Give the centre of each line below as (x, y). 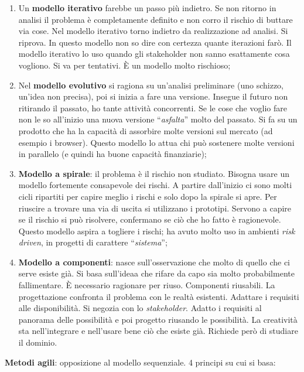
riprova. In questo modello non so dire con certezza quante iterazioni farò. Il (155, 42)
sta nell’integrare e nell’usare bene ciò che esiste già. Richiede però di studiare (158, 331)
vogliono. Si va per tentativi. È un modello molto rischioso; (124, 65)
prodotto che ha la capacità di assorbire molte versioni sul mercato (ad (146, 130)
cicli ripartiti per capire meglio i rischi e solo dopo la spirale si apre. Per (148, 196)
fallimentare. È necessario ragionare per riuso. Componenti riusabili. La (147, 285)
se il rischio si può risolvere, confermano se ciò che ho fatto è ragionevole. (150, 219)
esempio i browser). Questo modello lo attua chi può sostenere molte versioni (156, 142)
